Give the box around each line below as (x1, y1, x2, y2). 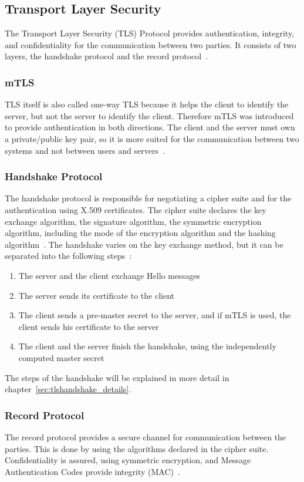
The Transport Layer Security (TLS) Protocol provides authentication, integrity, (5, 27, 295, 39)
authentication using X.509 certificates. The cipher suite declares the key (5, 203, 266, 215)
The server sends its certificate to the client (18, 289, 174, 301)
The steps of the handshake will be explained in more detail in (5, 371, 229, 383)
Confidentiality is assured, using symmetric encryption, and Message (5, 454, 251, 466)
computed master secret (18, 351, 104, 363)
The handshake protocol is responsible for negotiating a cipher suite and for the (5, 192, 292, 204)
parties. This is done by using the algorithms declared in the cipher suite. (5, 442, 269, 454)
